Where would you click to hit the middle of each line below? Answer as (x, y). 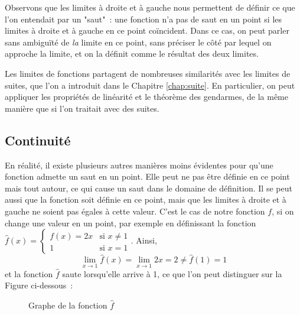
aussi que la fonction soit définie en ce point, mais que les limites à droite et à (146, 199)
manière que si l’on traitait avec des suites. (82, 108)
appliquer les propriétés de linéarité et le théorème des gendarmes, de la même (146, 97)
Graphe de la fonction (68, 305)
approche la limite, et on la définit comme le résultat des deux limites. (132, 53)
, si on (283, 211)
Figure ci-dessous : (39, 285)
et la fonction (29, 273)
